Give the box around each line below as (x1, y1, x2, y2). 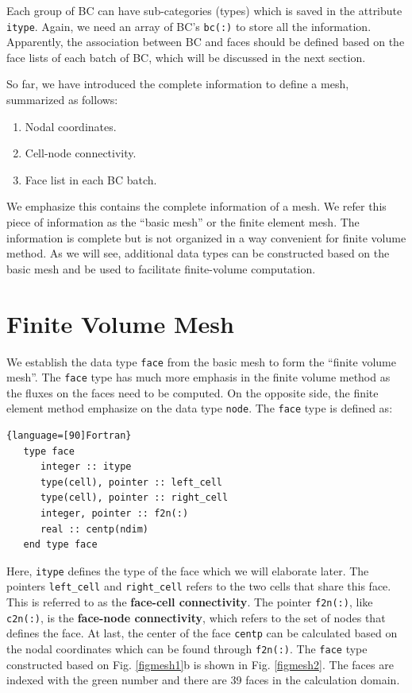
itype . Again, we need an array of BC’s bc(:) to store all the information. (6, 17, 372, 34)
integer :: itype (40, 461, 132, 473)
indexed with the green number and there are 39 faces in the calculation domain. (6, 672, 400, 688)
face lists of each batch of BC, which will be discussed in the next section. (6, 48, 366, 65)
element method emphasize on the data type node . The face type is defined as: (6, 400, 393, 416)
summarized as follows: (6, 91, 118, 108)
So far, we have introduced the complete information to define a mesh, (6, 75, 349, 92)
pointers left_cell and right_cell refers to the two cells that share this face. (6, 578, 391, 594)
